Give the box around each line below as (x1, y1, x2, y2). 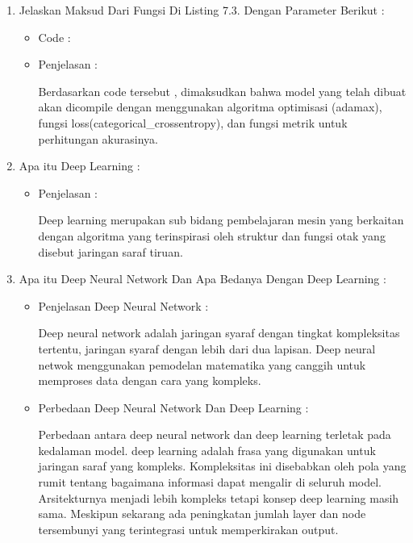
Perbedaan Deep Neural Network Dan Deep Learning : (38, 399, 309, 416)
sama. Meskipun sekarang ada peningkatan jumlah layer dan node (38, 505, 366, 522)
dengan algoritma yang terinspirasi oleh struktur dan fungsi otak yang (38, 227, 386, 244)
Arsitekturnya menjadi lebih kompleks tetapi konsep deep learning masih (38, 489, 399, 506)
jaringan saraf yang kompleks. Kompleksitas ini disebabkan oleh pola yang (38, 457, 407, 474)
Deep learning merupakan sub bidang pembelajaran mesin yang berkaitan (38, 211, 404, 228)
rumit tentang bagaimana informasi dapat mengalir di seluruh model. (38, 474, 382, 491)
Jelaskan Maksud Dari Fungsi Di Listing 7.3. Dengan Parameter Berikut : (19, 2, 385, 18)
